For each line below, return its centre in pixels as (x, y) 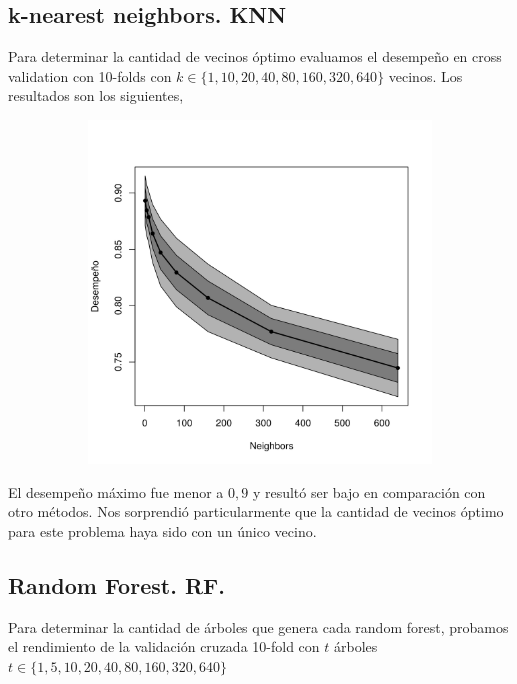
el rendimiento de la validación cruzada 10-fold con (164, 646)
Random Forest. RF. (116, 584)
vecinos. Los (425, 75)
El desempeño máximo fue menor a (116, 491)
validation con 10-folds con (90, 75)
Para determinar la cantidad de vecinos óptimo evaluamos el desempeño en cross (255, 56)
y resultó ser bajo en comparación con (369, 491)
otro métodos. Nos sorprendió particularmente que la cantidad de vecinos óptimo (256, 511)
